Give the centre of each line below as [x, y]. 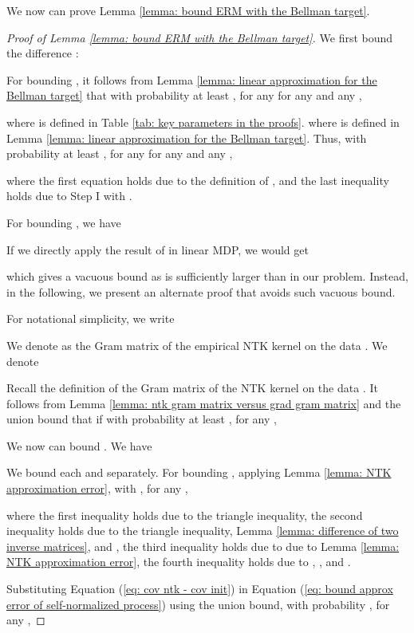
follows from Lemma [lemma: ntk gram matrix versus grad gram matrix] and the [204, 403]
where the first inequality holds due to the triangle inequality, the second [185, 515]
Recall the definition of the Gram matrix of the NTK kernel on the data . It [192, 388]
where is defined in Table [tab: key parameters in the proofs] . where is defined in [203, 122]
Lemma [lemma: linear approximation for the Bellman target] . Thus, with [187, 138]
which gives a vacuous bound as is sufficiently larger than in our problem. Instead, [207, 276]
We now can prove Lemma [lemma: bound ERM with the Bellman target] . [188, 10]
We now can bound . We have [79, 445]
